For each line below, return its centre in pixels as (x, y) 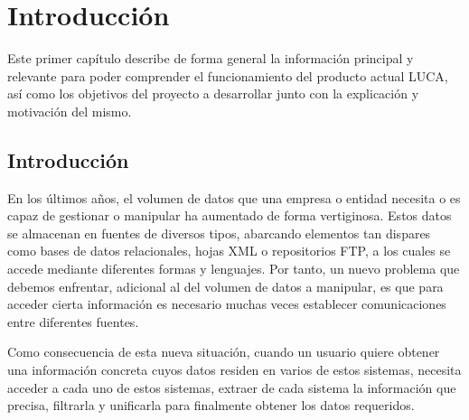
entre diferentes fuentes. (73, 321)
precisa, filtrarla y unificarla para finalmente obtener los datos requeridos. (211, 405)
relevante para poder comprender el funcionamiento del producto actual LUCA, (228, 75)
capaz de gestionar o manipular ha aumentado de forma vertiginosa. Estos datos (230, 215)
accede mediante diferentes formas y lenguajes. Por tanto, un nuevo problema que (234, 269)
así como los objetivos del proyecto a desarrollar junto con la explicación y (213, 93)
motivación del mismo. (70, 111)
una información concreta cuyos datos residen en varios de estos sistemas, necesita (234, 370)
